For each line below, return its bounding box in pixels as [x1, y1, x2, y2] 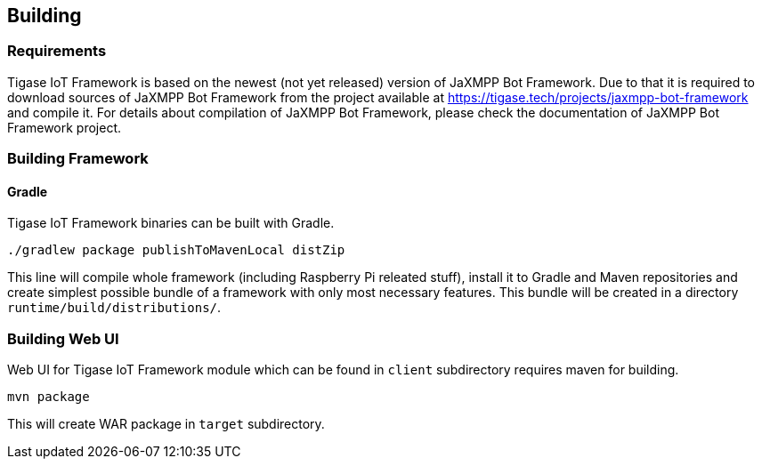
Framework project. [7, 119, 122, 135]
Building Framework [7, 149, 149, 168]
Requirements [7, 42, 107, 60]
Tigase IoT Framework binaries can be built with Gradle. [7, 215, 335, 231]
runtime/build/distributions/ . [7, 300, 222, 316]
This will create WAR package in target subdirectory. [7, 416, 325, 432]
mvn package [7, 390, 90, 405]
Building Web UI [7, 329, 119, 348]
